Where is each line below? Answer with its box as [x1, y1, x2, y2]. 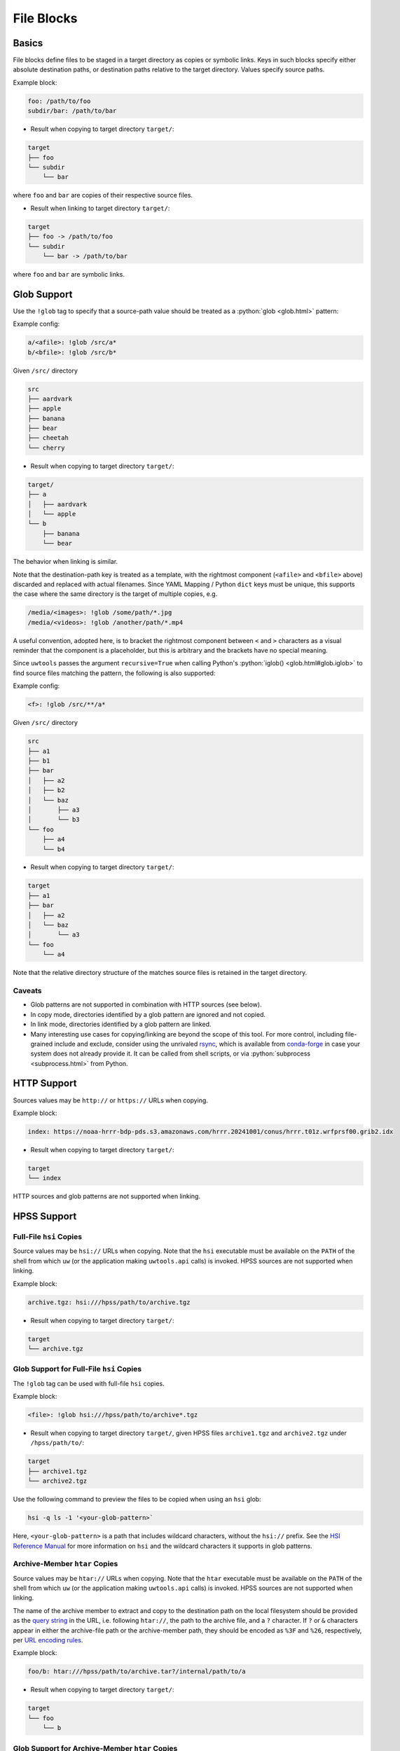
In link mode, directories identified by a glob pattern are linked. [30, 1020, 212, 1029]
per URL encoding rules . [13, 1636, 83, 1645]
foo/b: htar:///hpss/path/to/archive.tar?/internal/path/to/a [27, 1668, 246, 1675]
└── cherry [27, 443, 65, 452]
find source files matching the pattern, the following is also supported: [13, 669, 216, 677]
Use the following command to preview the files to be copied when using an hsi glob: [13, 1495, 262, 1504]
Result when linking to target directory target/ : [30, 204, 170, 212]
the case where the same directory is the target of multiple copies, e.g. [13, 590, 218, 598]
